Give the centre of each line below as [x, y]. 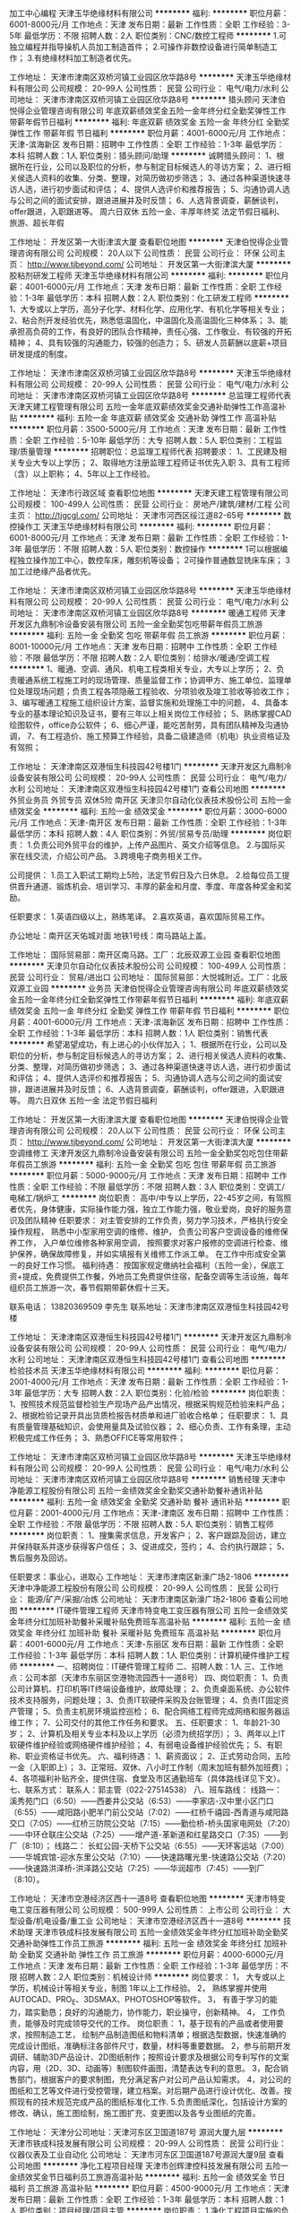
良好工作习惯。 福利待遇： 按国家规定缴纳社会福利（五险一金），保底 [150, 1265]
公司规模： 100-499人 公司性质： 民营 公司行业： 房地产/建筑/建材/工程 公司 [150, 504]
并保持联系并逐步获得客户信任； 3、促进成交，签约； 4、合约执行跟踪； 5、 [149, 1546]
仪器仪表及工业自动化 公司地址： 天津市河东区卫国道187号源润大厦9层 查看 [147, 2154]
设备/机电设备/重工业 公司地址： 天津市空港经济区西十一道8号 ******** [149, 1921]
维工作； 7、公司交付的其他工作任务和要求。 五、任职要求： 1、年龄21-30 [145, 1723]
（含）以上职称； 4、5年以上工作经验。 [82, 474]
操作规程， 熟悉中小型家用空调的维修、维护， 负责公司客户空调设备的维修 [145, 1232]
